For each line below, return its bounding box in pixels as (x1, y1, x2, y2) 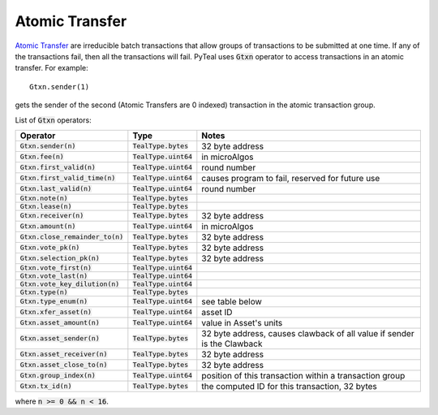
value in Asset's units (201, 317, 283, 328)
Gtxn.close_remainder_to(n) (19, 232, 124, 241)
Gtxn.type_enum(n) (19, 297, 88, 306)
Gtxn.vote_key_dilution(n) (19, 279, 120, 288)
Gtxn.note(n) (19, 193, 68, 202)
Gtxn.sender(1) (29, 82, 90, 91)
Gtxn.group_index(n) (19, 371, 97, 380)
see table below (201, 296, 263, 307)
